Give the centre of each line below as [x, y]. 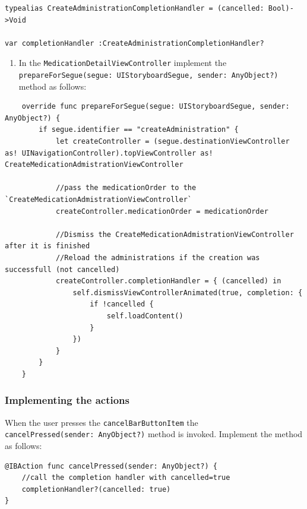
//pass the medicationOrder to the [126, 188]
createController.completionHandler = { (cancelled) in [168, 281]
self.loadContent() [145, 316]
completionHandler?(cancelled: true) [96, 489]
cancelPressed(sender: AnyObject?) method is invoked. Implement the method [154, 434]
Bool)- [281, 8]
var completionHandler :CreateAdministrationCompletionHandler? [134, 43]
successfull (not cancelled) [62, 269]
